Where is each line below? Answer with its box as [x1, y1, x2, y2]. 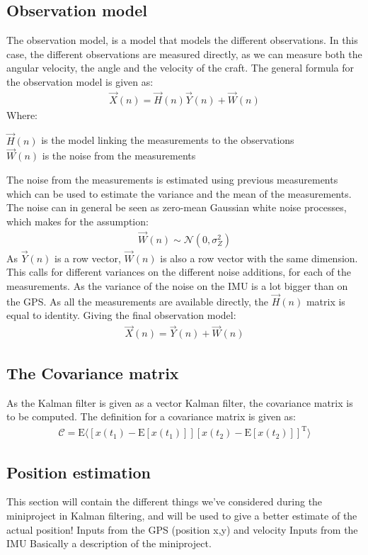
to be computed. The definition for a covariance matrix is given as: [6, 409, 296, 424]
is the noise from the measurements [42, 148, 196, 163]
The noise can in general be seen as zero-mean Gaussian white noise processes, [6, 200, 347, 215]
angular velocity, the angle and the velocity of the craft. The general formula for [6, 60, 354, 75]
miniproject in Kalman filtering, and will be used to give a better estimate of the [6, 508, 357, 523]
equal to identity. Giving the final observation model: [6, 308, 236, 323]
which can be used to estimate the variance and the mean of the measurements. [6, 186, 352, 201]
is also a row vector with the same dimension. [160, 250, 358, 265]
